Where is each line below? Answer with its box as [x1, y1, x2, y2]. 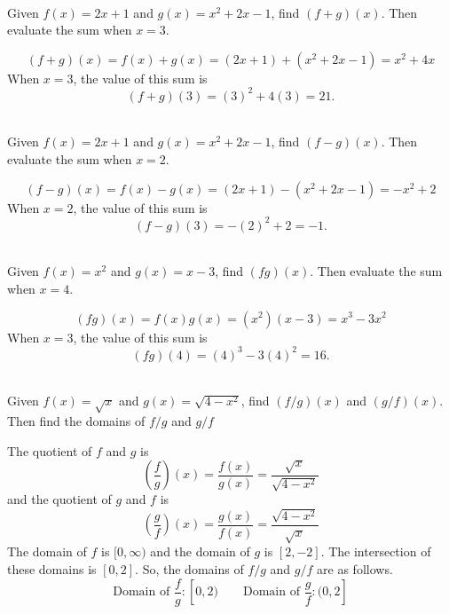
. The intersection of [320, 542, 431, 561]
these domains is [7, 560, 97, 578]
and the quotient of [7, 490, 112, 508]
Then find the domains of [7, 411, 146, 429]
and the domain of [150, 542, 250, 561]
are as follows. [317, 560, 393, 578]
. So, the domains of [135, 560, 244, 578]
